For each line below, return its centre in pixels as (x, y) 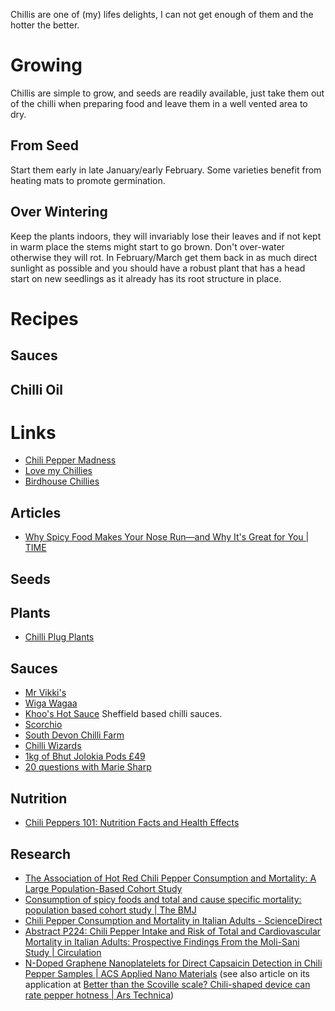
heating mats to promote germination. (88, 180)
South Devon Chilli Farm (74, 735)
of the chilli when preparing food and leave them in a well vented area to (159, 103)
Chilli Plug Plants (59, 637)
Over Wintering (59, 212)
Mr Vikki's (45, 693)
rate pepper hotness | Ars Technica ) (99, 995)
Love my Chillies (58, 471)
